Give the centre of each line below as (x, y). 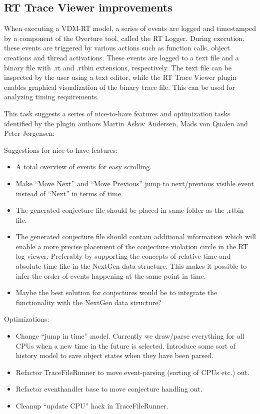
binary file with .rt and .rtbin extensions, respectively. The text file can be (118, 67)
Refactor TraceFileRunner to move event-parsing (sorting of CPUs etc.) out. (132, 372)
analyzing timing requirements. (51, 97)
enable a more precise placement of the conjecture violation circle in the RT (132, 246)
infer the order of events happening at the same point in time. (111, 275)
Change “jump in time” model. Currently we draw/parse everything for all (130, 336)
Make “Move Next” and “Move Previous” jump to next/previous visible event (135, 183)
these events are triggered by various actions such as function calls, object (117, 48)
